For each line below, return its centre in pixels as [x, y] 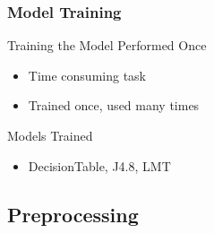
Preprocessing [73, 214]
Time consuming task [87, 75]
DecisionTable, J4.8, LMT [99, 165]
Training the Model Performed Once [107, 45]
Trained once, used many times [114, 105]
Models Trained [50, 135]
